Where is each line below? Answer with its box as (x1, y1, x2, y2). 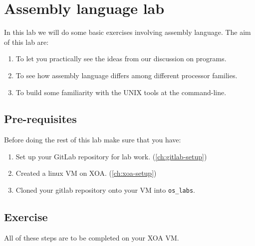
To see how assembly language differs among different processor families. (15, 70, 238, 80)
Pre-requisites (4, 111, 77, 126)
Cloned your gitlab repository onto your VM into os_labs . (15, 185, 195, 195)
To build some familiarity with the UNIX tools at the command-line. (15, 87, 227, 97)
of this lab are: (4, 36, 49, 47)
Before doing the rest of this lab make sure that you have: (4, 134, 181, 145)
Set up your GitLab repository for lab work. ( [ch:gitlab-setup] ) (15, 151, 207, 161)
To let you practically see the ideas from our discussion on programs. (15, 53, 227, 64)
